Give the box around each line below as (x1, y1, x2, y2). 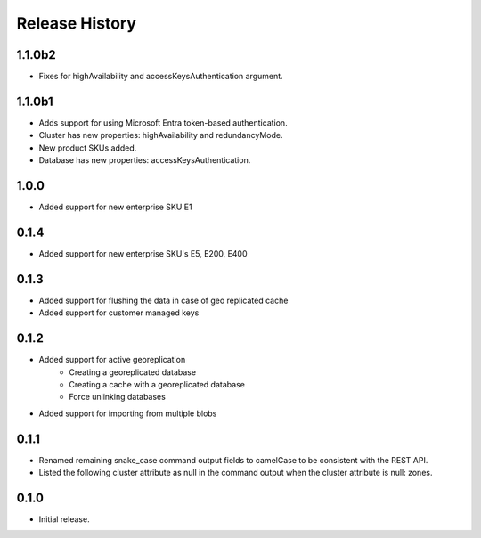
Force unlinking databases (69, 392, 167, 403)
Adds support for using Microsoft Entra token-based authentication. (38, 117, 289, 128)
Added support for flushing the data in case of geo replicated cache (38, 295, 289, 306)
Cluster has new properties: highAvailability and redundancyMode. (38, 130, 283, 141)
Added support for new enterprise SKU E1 (38, 201, 192, 213)
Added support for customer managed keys (38, 307, 200, 318)
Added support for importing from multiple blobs (38, 408, 217, 419)
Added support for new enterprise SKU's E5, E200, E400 (38, 248, 249, 258)
